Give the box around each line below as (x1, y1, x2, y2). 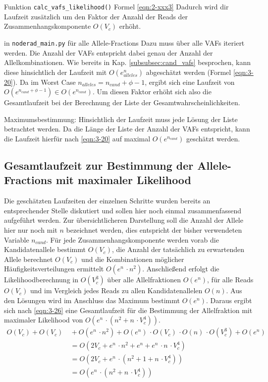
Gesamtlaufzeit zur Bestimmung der (4, 158, 194, 173)
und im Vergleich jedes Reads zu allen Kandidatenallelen (30, 285, 203, 296)
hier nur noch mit (4, 225, 57, 235)
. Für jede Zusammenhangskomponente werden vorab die (46, 234, 219, 245)
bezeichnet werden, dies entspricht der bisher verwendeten (66, 225, 242, 235)
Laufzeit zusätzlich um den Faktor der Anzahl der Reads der (4, 11, 188, 21)
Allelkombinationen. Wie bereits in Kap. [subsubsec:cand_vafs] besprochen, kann (4, 57, 251, 67)
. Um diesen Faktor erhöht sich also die (92, 86, 212, 97)
